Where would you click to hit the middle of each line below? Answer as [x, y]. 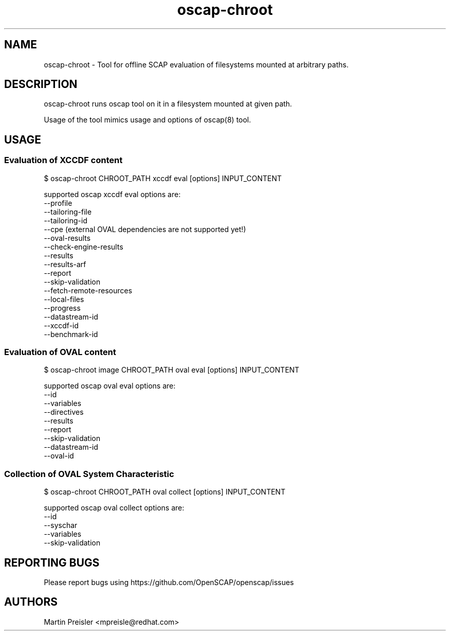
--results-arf [65, 264]
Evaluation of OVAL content [60, 352]
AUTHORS [31, 602]
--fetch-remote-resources [88, 290]
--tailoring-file [68, 211]
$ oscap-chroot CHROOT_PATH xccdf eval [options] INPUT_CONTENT [163, 178]
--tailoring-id [66, 220]
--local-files [64, 299]
